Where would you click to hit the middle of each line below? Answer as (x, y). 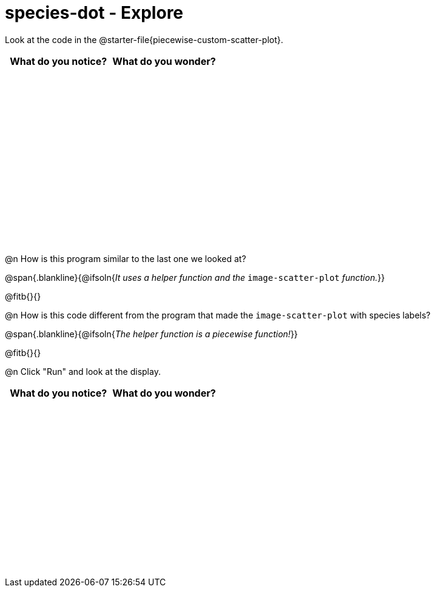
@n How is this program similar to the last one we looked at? (126, 258)
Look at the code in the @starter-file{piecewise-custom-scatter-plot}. (144, 39)
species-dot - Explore (94, 13)
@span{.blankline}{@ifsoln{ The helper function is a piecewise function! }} (151, 334)
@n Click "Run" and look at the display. (83, 371)
